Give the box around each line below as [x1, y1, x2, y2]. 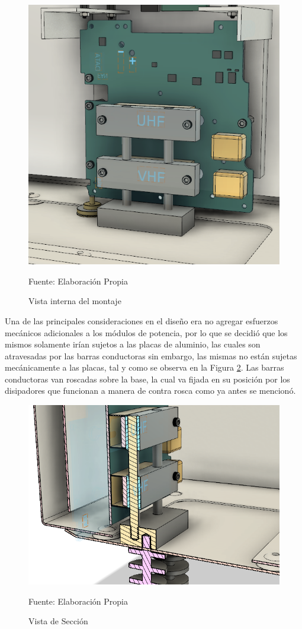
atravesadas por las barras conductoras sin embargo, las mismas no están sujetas [5, 349, 297, 362]
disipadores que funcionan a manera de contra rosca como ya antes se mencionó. [5, 384, 296, 397]
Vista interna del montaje [28, 295, 121, 307]
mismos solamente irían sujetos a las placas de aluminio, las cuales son [5, 338, 261, 350]
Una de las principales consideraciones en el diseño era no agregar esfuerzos [5, 314, 278, 327]
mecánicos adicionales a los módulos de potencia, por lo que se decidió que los [5, 326, 288, 339]
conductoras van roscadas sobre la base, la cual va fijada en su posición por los [5, 372, 290, 385]
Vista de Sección [28, 615, 88, 627]
